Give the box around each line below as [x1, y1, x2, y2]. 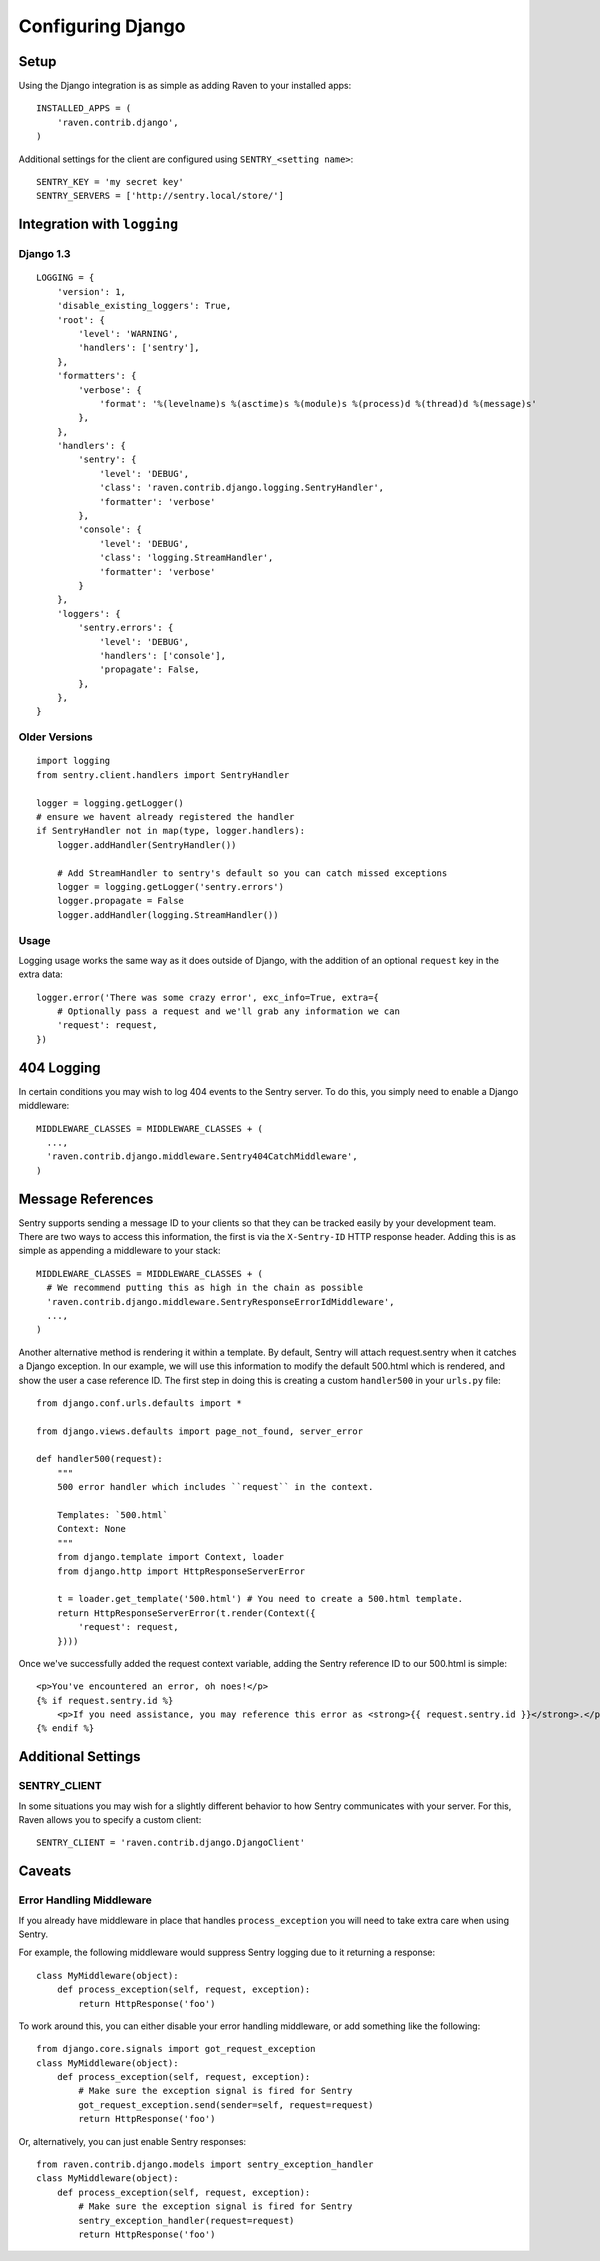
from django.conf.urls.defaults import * [36, 1397, 242, 1409]
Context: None [56, 1523, 127, 1535]
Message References [18, 1190, 154, 1207]
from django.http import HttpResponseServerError [56, 1565, 305, 1577]
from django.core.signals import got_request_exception [36, 2043, 316, 2055]
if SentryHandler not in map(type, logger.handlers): [36, 825, 305, 837]
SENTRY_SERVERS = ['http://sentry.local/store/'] [36, 190, 285, 202]
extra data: [18, 968, 64, 980]
